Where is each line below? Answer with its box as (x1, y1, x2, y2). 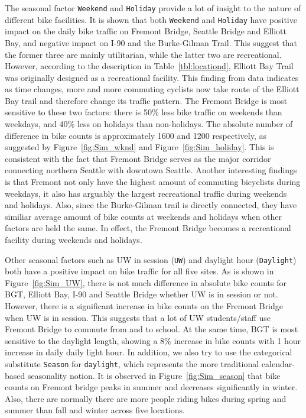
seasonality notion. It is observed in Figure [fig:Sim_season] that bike (27, 369, 281, 381)
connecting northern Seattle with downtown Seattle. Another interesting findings (5, 164, 297, 176)
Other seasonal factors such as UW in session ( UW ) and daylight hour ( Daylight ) (5, 253, 297, 265)
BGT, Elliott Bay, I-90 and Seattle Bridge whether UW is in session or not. (5, 288, 278, 300)
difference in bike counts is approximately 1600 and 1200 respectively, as (5, 129, 266, 141)
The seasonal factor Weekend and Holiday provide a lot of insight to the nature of (5, 2, 301, 14)
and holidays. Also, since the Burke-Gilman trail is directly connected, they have (5, 199, 297, 211)
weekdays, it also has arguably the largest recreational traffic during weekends (5, 187, 287, 199)
